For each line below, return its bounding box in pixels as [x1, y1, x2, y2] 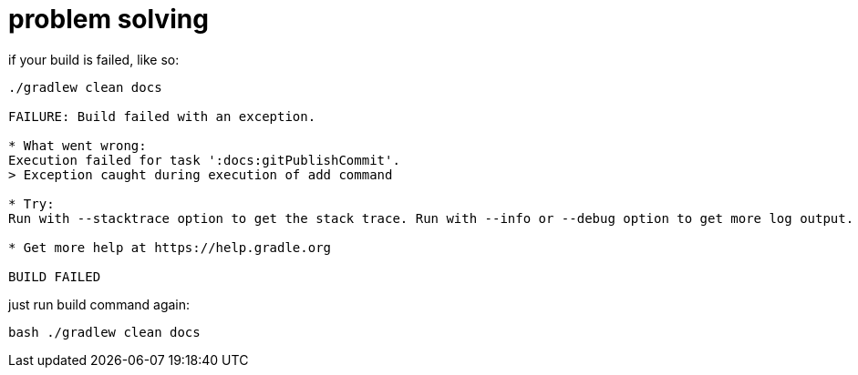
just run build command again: [8, 296, 191, 312]
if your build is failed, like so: [8, 51, 180, 67]
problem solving [8, 4, 209, 35]
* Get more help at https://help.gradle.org [8, 239, 332, 255]
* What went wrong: [8, 137, 147, 153]
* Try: [8, 196, 55, 211]
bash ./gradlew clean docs [8, 324, 201, 340]
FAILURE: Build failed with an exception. [8, 108, 316, 124]
